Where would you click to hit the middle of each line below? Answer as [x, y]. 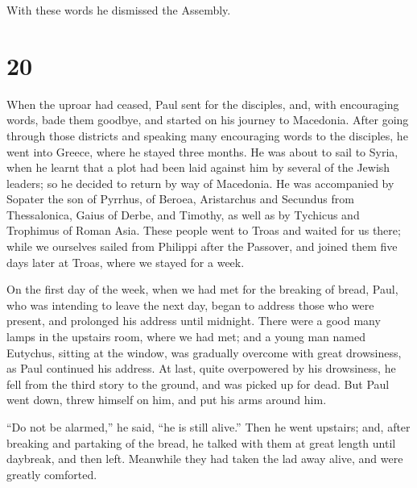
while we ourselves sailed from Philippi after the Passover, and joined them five [202, 246]
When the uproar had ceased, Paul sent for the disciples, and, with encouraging [203, 104]
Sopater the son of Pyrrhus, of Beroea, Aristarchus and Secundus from [180, 199]
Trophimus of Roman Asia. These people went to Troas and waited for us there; [204, 230]
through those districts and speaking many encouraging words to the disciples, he [207, 135]
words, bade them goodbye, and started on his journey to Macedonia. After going [208, 120]
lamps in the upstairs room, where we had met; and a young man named [186, 337]
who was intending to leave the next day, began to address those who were [190, 304]
